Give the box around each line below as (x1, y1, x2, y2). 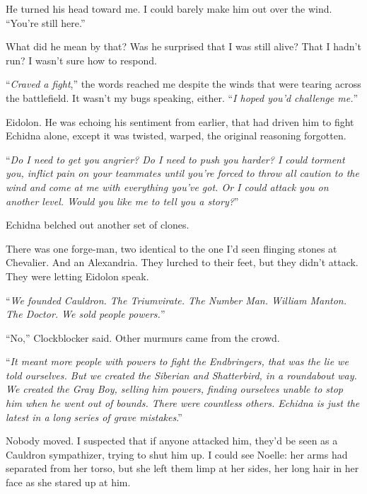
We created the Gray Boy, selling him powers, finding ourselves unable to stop (6, 381, 343, 396)
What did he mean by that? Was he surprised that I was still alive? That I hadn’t (6, 39, 361, 54)
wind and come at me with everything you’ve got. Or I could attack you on (6, 179, 329, 194)
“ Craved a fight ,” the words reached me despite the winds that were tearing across (6, 76, 361, 91)
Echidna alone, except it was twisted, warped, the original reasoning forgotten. (6, 128, 346, 143)
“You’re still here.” (6, 15, 86, 30)
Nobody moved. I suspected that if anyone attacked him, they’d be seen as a (6, 433, 338, 448)
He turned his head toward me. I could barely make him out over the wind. (6, 1, 332, 16)
